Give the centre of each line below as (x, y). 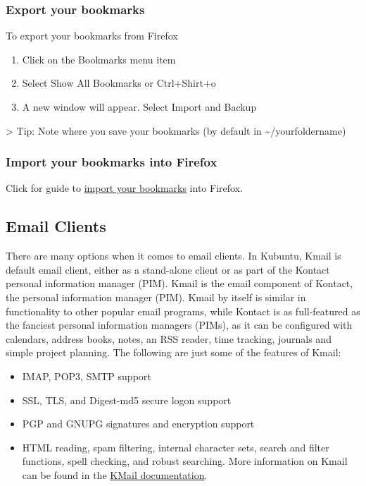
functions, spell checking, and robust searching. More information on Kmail (185, 461)
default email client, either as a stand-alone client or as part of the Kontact (168, 269)
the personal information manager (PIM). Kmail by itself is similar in (156, 297)
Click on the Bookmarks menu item (99, 59)
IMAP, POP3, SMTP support (87, 376)
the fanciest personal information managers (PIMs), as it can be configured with (179, 325)
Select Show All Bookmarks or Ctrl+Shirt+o (119, 83)
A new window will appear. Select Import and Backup (139, 107)
